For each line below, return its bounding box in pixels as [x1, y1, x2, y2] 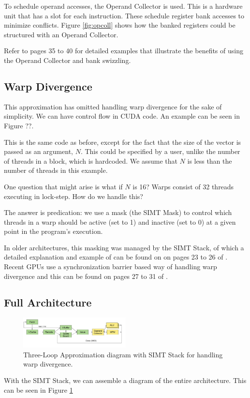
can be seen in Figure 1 [4, 384, 73, 395]
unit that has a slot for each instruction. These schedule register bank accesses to [4, 10, 245, 20]
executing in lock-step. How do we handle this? [4, 191, 143, 201]
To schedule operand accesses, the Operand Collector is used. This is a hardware [4, 1, 243, 11]
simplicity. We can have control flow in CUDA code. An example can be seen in [4, 111, 240, 121]
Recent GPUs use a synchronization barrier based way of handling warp [4, 261, 217, 272]
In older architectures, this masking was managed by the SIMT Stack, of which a [4, 242, 244, 252]
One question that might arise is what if [4, 181, 123, 191]
